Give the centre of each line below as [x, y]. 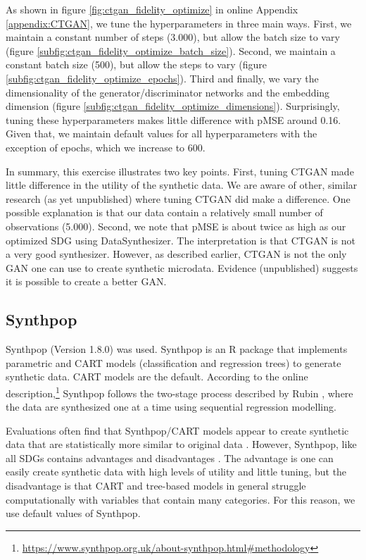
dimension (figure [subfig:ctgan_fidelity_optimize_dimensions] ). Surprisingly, [173, 106]
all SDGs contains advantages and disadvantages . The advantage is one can [170, 458]
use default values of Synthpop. [73, 513]
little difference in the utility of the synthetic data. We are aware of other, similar [182, 185]
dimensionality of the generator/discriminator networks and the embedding [168, 92]
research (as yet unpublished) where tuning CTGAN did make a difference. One [178, 198]
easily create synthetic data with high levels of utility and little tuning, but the [176, 472]
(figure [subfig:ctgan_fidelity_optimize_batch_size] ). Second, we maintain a [171, 50]
